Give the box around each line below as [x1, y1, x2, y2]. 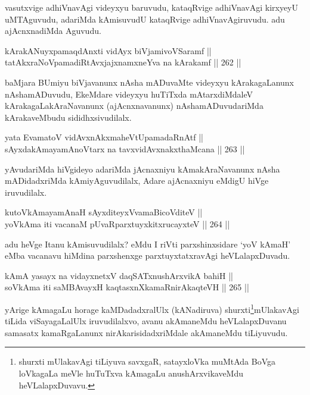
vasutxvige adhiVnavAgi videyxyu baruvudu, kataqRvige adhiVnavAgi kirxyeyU [5, 1, 299, 13]
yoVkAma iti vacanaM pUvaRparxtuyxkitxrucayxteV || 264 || [5, 217, 230, 230]
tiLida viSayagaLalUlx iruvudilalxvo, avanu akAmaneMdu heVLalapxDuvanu [5, 315, 287, 327]
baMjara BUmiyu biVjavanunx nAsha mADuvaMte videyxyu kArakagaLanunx [5, 76, 294, 88]
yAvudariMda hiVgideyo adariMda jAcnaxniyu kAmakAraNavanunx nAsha [5, 162, 280, 175]
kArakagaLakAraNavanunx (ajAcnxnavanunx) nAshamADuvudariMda [5, 99, 263, 112]
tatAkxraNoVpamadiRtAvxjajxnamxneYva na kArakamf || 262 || [5, 56, 241, 68]
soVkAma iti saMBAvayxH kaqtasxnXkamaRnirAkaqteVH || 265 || [5, 281, 249, 293]
